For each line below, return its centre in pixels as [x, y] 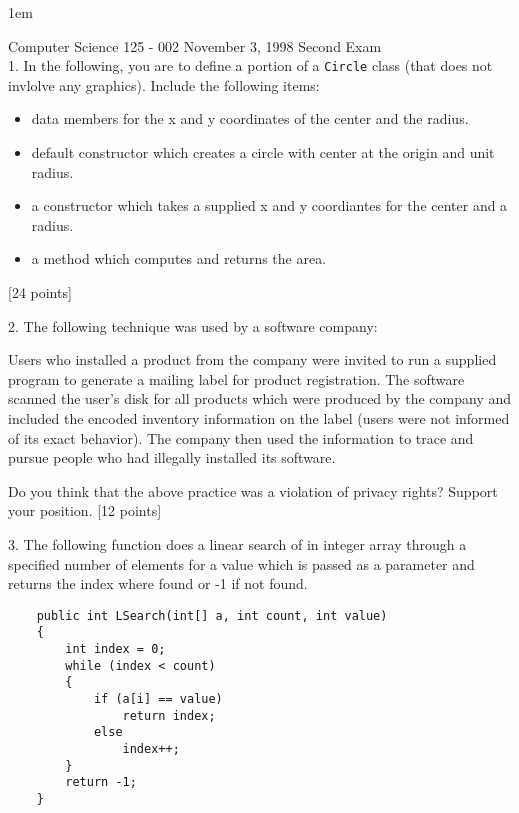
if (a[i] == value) [158, 699]
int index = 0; [115, 649]
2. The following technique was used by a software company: [193, 325]
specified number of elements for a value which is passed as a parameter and [241, 563]
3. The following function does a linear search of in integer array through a [237, 543]
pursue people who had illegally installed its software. [172, 457]
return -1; [101, 782]
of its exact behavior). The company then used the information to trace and [241, 437]
